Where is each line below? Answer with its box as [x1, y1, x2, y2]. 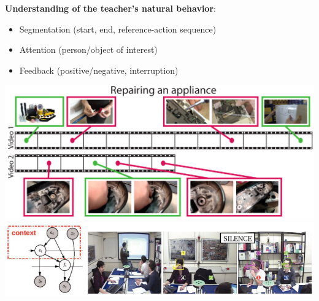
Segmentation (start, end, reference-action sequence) [19, 22, 217, 35]
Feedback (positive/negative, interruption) [19, 63, 179, 76]
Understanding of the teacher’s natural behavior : [5, 2, 216, 14]
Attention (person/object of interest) [19, 43, 158, 56]
